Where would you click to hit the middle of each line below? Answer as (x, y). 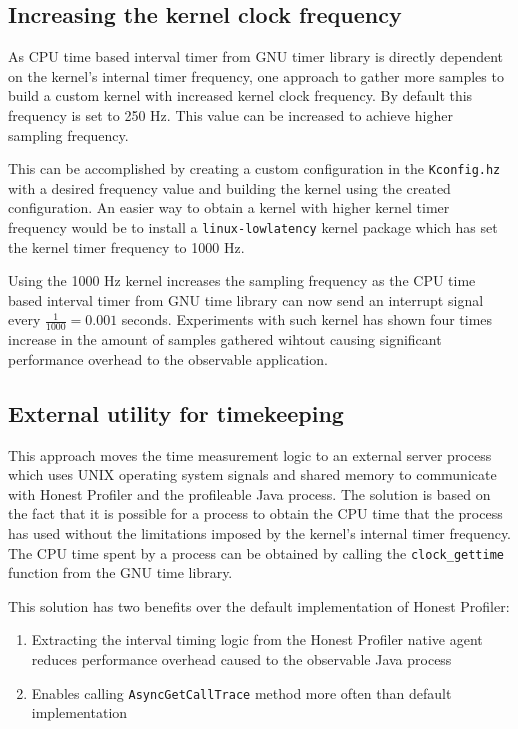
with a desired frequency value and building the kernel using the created (229, 187)
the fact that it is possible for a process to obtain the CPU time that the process (255, 513)
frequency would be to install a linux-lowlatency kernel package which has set (253, 227)
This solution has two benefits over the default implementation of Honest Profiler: (259, 605)
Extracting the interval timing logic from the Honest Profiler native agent (257, 639)
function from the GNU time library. (120, 572)
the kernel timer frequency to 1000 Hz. (126, 246)
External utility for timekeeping (176, 412)
